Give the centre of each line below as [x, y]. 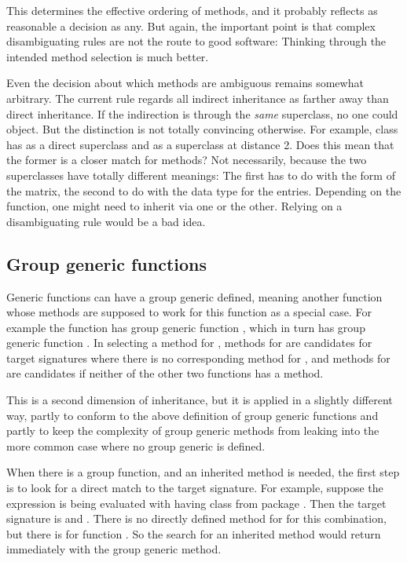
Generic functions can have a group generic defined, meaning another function [194, 296]
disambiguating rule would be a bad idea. [106, 221]
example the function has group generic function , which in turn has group [186, 327]
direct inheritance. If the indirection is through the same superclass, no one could [202, 113]
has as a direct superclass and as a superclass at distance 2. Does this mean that [200, 144]
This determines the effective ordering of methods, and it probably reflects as [192, 10]
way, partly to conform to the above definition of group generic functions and [192, 415]
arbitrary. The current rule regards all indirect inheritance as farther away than [198, 98]
